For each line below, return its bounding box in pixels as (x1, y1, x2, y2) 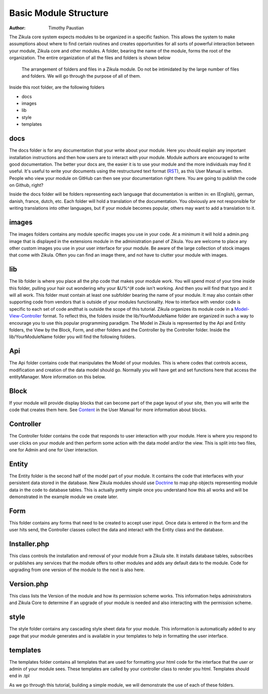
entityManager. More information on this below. (9, 374, 106, 380)
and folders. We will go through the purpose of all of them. (21, 73, 141, 79)
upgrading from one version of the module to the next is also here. (9, 567, 145, 573)
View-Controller (9, 313, 42, 319)
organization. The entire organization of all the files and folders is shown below (9, 55, 171, 61)
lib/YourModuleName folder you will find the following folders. (9, 334, 136, 340)
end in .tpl (9, 673, 30, 679)
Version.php (9, 580, 49, 588)
